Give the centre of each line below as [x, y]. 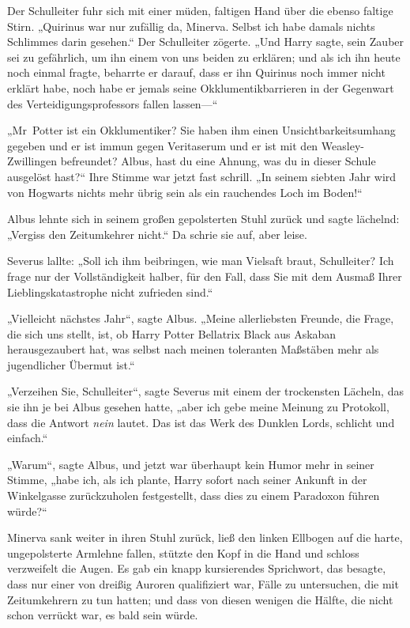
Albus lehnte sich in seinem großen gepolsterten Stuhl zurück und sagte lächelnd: [203, 219]
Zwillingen [32, 161]
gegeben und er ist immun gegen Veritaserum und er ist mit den [163, 145]
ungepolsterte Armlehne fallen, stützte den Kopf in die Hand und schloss [183, 552]
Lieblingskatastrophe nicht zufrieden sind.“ [110, 291]
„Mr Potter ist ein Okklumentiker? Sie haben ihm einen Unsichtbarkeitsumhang [201, 130]
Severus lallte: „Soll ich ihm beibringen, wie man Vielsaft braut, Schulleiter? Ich [201, 261]
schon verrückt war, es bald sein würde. [103, 615]
